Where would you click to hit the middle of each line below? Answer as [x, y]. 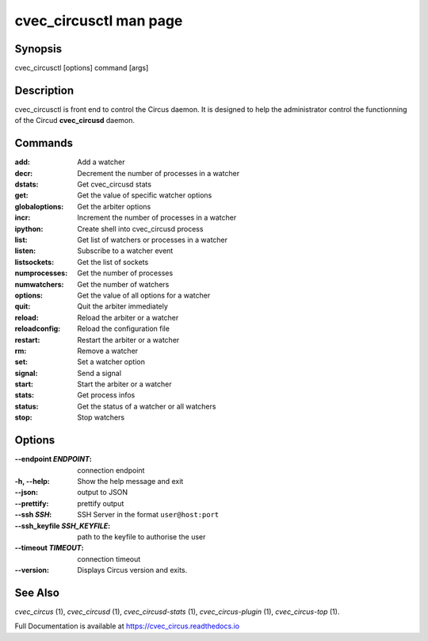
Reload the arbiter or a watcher [128, 317]
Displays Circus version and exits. [132, 570]
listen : [25, 251]
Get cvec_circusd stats [115, 184]
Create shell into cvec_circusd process [140, 228]
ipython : [29, 228]
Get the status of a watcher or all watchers [147, 406]
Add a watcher [101, 162]
